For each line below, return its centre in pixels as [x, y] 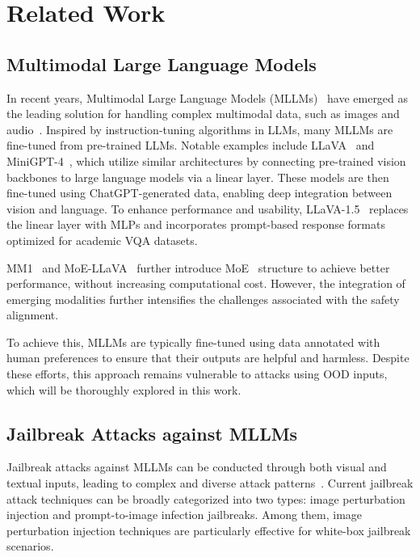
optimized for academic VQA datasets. [102, 240]
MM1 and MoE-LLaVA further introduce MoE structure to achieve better [198, 267]
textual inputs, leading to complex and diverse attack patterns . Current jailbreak [210, 483]
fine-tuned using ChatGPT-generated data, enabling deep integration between [199, 193]
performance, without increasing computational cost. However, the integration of [206, 283]
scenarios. [30, 546]
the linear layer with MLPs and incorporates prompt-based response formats [196, 224]
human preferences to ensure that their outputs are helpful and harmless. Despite [208, 358]
